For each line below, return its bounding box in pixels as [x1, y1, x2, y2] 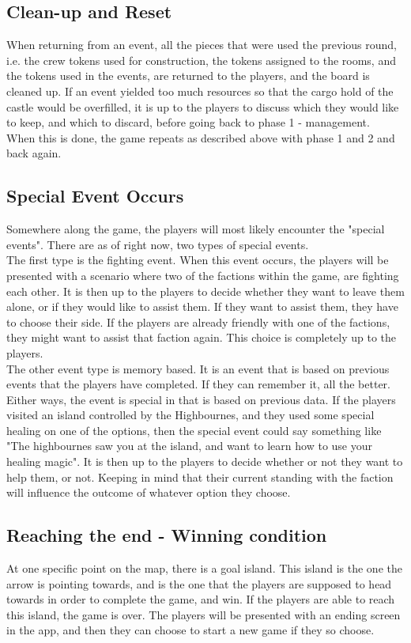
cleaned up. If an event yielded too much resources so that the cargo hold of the [6, 82, 394, 99]
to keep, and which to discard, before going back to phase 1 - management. [6, 114, 370, 130]
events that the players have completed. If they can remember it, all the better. [6, 376, 390, 392]
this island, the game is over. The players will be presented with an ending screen [6, 606, 401, 622]
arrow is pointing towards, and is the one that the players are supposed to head [6, 575, 392, 592]
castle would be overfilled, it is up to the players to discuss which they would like [6, 98, 399, 115]
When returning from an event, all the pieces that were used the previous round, [6, 36, 397, 53]
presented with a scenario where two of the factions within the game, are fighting [6, 267, 399, 283]
